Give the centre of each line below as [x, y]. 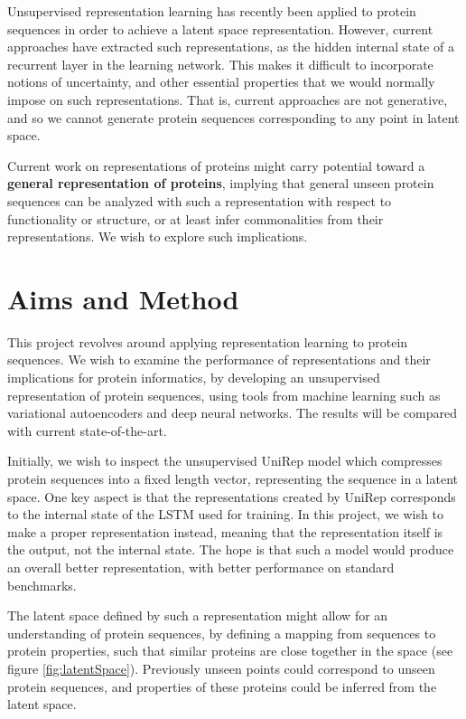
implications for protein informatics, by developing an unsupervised [194, 378]
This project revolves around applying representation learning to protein [208, 341]
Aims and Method [123, 298]
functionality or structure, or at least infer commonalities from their [196, 218]
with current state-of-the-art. [87, 430]
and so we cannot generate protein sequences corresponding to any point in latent [233, 117]
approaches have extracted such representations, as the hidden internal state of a [231, 47]
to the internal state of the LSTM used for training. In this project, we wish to [225, 514]
